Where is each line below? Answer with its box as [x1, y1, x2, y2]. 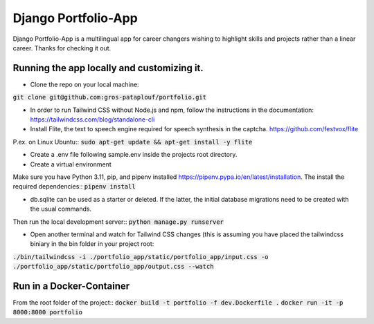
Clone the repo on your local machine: [30, 80, 139, 88]
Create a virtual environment [30, 160, 112, 169]
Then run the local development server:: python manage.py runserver [12, 218, 224, 226]
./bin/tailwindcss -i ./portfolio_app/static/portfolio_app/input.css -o [12, 253, 269, 260]
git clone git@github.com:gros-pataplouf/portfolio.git [12, 93, 207, 102]
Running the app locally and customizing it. [12, 62, 204, 74]
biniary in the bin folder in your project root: [30, 240, 154, 248]
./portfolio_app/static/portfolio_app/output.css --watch [12, 263, 214, 271]
